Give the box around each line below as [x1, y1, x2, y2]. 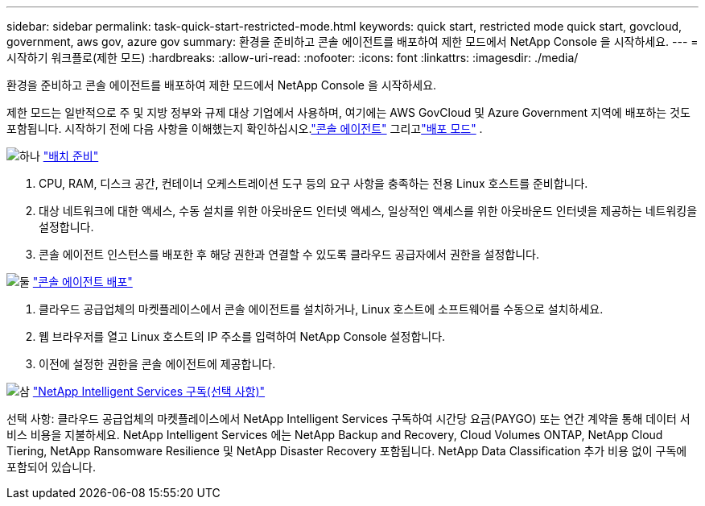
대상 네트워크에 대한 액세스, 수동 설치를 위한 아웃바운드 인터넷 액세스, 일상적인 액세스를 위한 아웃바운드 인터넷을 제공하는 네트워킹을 [39, 204, 698, 218]
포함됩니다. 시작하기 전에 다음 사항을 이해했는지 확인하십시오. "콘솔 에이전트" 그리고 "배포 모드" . [6, 122, 483, 135]
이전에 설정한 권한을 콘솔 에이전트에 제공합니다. [39, 357, 276, 371]
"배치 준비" [43, 149, 99, 163]
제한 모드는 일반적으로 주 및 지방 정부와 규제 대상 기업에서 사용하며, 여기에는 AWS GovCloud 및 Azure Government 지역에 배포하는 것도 [6, 106, 691, 119]
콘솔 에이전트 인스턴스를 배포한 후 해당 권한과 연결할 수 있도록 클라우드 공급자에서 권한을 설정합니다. [39, 247, 539, 261]
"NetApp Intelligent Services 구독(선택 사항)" [32, 384, 266, 398]
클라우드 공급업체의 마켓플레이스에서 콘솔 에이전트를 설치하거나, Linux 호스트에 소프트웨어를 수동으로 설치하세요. [39, 302, 604, 316]
